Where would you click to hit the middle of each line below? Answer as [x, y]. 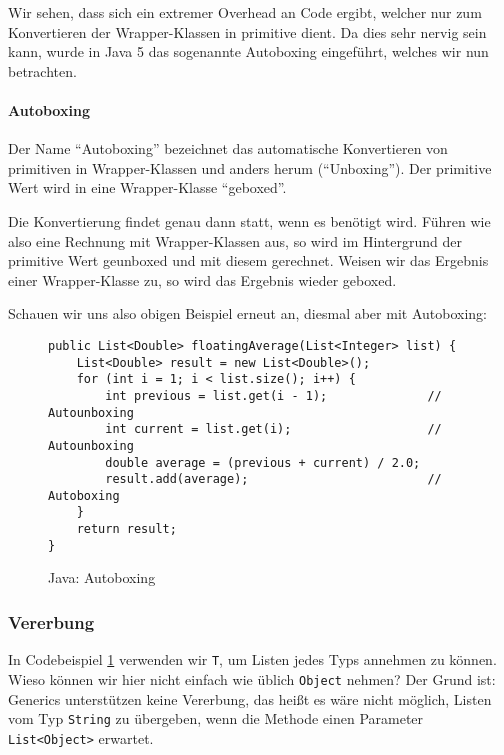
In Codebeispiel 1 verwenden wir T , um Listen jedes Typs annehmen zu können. [252, 659]
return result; [126, 529]
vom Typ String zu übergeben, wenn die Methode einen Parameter [216, 718]
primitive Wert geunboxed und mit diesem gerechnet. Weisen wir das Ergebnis [248, 260]
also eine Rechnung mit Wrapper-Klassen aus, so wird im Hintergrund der [235, 240]
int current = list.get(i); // [273, 429]
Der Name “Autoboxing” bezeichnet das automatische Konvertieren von [228, 148]
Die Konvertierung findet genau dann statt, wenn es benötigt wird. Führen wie [249, 220]
